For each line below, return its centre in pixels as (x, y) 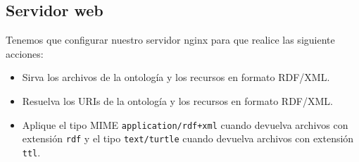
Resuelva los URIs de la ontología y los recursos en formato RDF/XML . (177, 100)
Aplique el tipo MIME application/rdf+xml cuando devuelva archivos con (185, 124)
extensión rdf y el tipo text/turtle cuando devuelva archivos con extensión (188, 138)
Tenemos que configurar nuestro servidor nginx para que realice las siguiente (170, 40)
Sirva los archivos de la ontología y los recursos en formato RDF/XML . (176, 77)
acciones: (25, 53)
